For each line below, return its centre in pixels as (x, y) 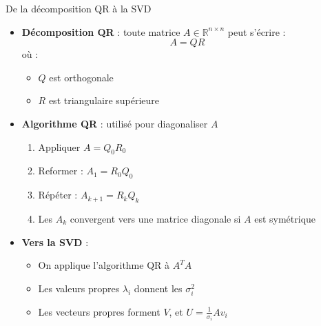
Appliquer (59, 146)
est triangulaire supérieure (104, 100)
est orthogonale (81, 77)
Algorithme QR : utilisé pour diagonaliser (115, 123)
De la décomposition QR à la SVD (79, 8)
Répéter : (58, 195)
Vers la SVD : (55, 242)
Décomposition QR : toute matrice (101, 31)
